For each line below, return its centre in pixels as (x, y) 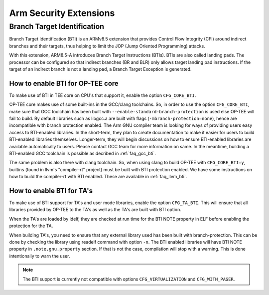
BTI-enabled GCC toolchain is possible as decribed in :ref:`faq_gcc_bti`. (83, 153)
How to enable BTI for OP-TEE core (64, 83)
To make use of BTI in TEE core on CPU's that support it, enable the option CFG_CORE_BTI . (103, 95)
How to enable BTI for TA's (51, 190)
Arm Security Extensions (62, 13)
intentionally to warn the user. (40, 256)
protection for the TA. (31, 226)
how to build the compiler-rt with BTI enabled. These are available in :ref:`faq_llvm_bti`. (98, 177)
